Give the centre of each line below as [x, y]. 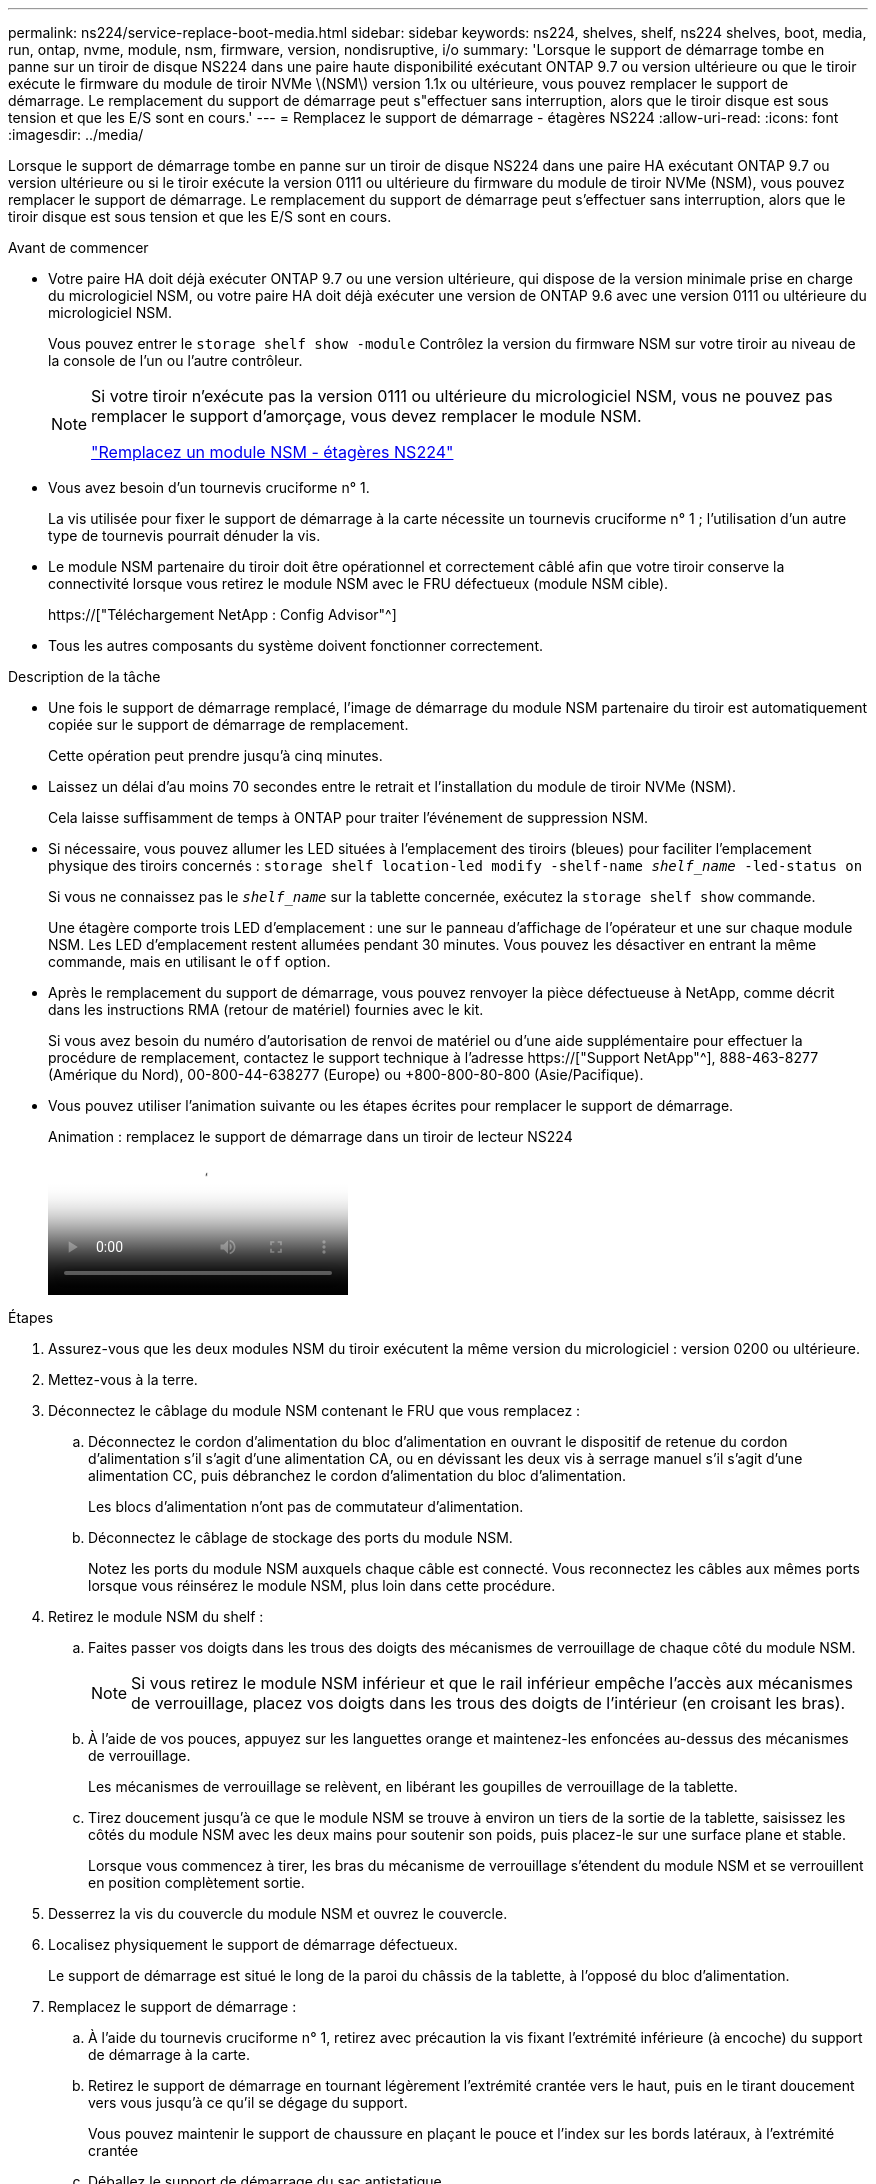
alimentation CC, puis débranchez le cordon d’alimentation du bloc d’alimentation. [357, 1475]
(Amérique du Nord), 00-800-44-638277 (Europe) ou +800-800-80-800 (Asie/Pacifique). [346, 1074]
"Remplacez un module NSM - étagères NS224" [272, 452]
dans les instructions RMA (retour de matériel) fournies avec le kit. [266, 1009]
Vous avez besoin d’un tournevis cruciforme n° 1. [209, 487]
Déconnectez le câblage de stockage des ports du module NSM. [300, 1537]
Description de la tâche [84, 676]
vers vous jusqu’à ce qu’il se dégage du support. [248, 2102]
